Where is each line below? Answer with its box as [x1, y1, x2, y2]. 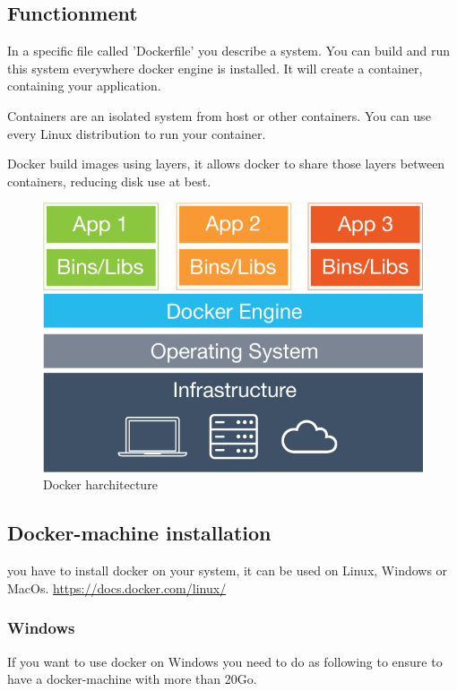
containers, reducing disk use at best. [7, 171, 211, 190]
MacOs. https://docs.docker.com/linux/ [7, 578, 227, 597]
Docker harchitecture [43, 475, 158, 494]
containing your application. [7, 76, 161, 95]
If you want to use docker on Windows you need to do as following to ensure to [7, 652, 443, 670]
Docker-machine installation [7, 519, 272, 547]
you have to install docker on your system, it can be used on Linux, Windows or [7, 561, 448, 580]
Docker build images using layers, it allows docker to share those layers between [7, 154, 445, 173]
